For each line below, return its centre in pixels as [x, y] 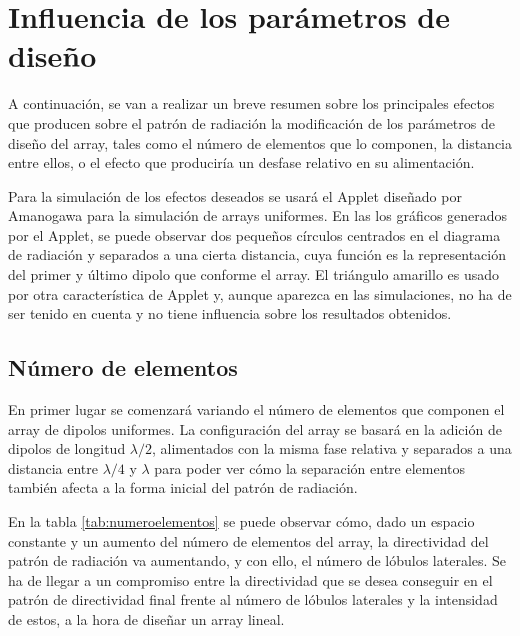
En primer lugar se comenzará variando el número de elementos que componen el [256, 409]
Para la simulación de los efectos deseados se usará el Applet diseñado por [235, 195]
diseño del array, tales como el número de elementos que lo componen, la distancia [260, 142]
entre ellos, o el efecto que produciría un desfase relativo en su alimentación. [241, 162]
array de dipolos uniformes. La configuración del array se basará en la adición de [255, 428]
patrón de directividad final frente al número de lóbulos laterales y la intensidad [253, 599]
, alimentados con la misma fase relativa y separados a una [332, 448]
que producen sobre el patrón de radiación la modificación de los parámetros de [251, 122]
